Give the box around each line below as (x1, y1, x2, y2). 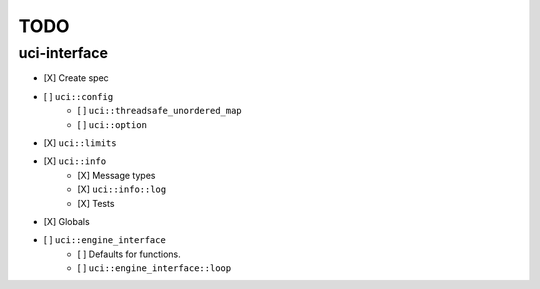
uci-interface (18, 44, 109, 62)
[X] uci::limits (43, 136, 117, 149)
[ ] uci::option (77, 118, 147, 130)
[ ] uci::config (43, 90, 114, 102)
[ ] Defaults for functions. (77, 248, 181, 260)
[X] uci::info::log (77, 183, 167, 195)
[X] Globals (43, 215, 90, 227)
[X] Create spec (43, 72, 109, 84)
